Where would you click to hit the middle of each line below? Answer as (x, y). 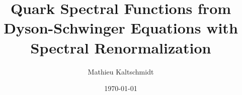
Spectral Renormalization (121, 47)
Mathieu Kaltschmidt (121, 71)
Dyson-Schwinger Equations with (121, 28)
